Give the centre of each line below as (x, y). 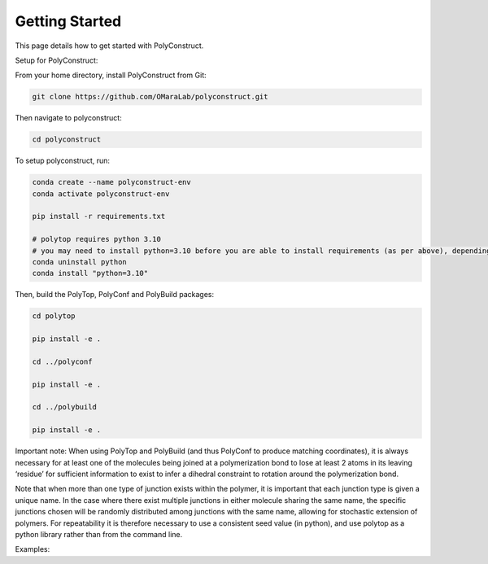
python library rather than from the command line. (99, 534)
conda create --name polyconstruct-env (111, 182)
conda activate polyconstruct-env (101, 194)
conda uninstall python (80, 262)
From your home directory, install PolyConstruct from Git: (111, 75)
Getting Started (68, 21)
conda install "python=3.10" (90, 273)
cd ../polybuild (65, 407)
